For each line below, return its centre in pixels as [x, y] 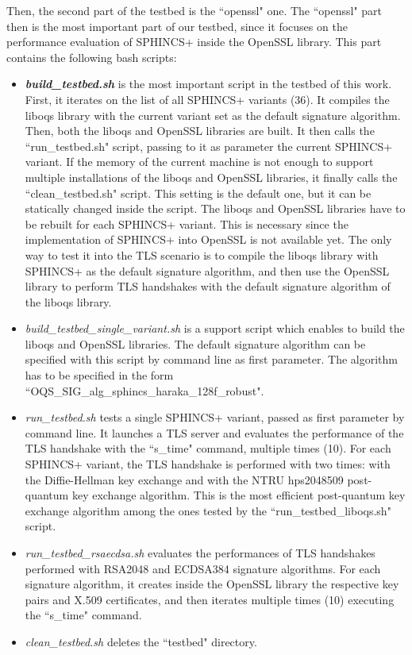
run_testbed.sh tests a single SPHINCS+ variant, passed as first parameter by [215, 417]
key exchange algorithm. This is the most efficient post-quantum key [239, 495]
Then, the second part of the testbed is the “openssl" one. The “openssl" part [194, 10]
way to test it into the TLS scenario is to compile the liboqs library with [202, 254]
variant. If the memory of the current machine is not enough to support [199, 162]
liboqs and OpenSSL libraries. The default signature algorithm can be [195, 343]
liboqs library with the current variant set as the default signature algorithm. [213, 115]
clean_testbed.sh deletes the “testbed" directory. [141, 641]
